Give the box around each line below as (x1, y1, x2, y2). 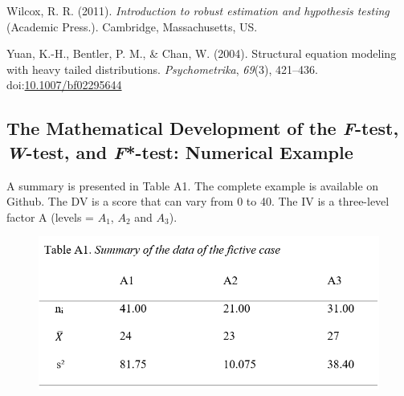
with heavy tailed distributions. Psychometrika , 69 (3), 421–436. (6, 60, 318, 77)
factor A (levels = (6, 208, 94, 225)
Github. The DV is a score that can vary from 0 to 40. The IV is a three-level (6, 193, 390, 210)
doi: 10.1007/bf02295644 (6, 76, 122, 93)
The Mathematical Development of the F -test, (6, 116, 399, 141)
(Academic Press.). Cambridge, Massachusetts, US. (6, 18, 258, 35)
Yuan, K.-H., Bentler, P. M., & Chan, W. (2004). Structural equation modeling (6, 45, 397, 62)
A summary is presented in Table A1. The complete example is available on (6, 177, 379, 194)
